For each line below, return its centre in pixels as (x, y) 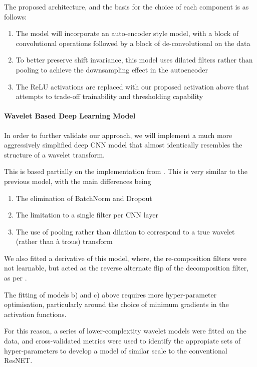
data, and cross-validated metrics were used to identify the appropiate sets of (122, 341)
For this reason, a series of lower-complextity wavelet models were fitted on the (125, 331)
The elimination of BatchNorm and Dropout (84, 198)
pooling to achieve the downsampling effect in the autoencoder (112, 69)
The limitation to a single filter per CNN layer (87, 215)
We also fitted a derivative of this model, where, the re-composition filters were (125, 258)
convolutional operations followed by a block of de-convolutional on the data (133, 43)
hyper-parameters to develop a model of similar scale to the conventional (116, 350)
